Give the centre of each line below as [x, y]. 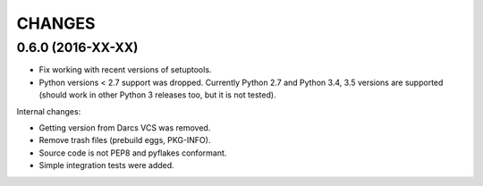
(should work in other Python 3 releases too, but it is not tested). [157, 95]
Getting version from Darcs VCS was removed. [125, 127]
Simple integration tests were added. [106, 165]
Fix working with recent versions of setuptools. [125, 70]
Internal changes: [49, 111]
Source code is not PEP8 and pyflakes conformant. [133, 153]
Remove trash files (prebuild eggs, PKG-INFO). [125, 140]
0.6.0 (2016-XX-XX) [77, 47]
